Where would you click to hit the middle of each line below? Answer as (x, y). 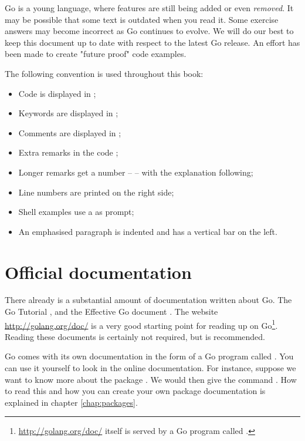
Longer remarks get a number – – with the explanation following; (136, 172)
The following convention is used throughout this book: (104, 73)
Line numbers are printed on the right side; (96, 192)
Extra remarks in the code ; (68, 152)
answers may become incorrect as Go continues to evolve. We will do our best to (149, 31)
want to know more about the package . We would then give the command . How (151, 379)
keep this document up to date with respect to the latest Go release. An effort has (152, 42)
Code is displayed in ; (57, 93)
